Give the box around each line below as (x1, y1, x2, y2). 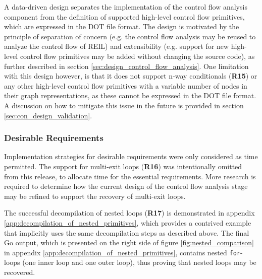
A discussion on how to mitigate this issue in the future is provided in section (4, 100, 244, 110)
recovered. (4, 266, 35, 277)
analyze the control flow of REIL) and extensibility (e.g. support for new (4, 41, 229, 51)
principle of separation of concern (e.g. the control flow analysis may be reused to (4, 31, 256, 41)
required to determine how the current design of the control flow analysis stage (4, 181, 248, 191)
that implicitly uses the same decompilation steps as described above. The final (4, 227, 249, 238)
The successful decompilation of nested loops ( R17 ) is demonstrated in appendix (4, 207, 255, 218)
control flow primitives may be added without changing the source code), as (20, 50, 255, 61)
